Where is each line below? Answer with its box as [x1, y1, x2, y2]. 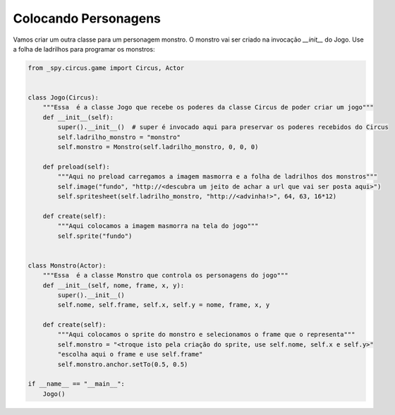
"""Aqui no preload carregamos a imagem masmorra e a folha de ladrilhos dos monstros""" [57, 173, 377, 181]
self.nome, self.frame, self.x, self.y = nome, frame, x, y [57, 301, 270, 309]
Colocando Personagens [13, 11, 162, 26]
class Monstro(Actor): [28, 261, 107, 270]
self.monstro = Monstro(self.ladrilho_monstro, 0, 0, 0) [57, 143, 259, 151]
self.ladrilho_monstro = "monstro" [57, 133, 181, 141]
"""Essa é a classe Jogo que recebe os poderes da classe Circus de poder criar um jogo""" [42, 103, 374, 112]
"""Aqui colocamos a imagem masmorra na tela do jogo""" [57, 222, 259, 230]
